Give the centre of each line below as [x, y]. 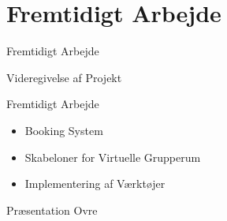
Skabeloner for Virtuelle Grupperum [113, 157]
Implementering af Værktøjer [95, 184]
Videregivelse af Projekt [64, 77]
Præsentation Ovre [52, 210]
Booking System [64, 130]
